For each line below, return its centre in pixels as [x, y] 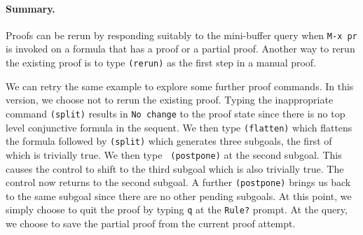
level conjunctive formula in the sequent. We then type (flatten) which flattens [179, 127]
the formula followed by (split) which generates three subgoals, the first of [169, 141]
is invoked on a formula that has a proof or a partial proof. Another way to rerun [180, 49]
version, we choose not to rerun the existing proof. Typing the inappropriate [170, 100]
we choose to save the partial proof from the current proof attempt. [151, 223]
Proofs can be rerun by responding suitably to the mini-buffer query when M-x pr [181, 35]
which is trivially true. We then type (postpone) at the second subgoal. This [174, 154]
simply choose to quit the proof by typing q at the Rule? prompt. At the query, [177, 209]
